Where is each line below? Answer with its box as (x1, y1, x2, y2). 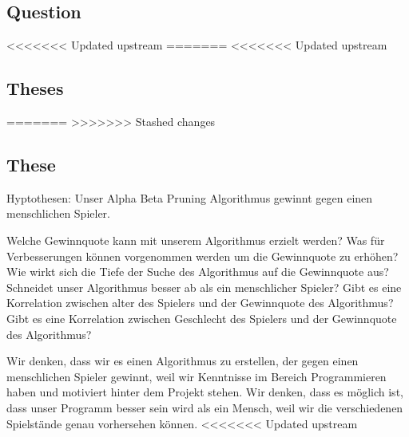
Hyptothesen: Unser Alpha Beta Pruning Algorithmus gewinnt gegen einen (6, 189, 373, 206)
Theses (6, 76, 64, 100)
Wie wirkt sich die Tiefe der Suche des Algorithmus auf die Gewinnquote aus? (6, 263, 389, 280)
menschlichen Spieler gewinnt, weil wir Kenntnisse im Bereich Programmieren (6, 368, 387, 384)
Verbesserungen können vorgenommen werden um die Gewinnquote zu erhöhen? (6, 247, 399, 264)
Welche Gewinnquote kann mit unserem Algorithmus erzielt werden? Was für (6, 231, 385, 248)
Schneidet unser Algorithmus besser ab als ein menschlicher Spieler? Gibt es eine (6, 278, 402, 295)
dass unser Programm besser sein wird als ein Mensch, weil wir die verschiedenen (6, 399, 403, 415)
